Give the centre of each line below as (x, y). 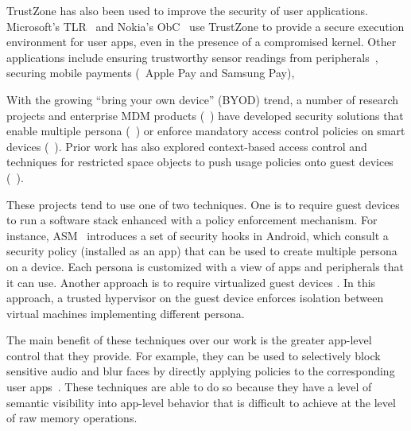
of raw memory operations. (72, 418)
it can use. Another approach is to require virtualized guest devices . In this (191, 282)
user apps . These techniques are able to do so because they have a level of (189, 387)
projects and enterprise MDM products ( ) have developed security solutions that (205, 115)
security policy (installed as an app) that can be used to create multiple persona (202, 251)
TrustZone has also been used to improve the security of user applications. (187, 10)
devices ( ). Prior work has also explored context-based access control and (187, 146)
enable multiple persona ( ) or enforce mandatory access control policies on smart (206, 131)
